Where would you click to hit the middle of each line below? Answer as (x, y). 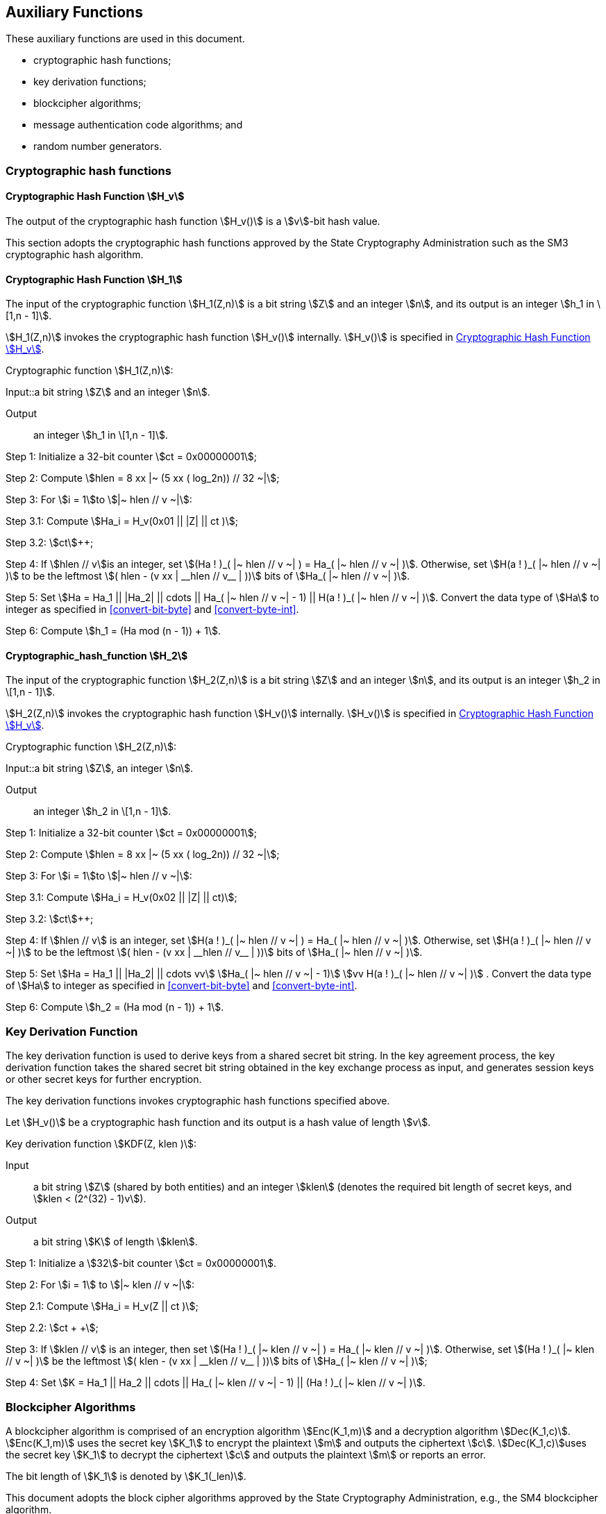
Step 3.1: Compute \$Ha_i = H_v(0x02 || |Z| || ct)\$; (121, 898)
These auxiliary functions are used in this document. (125, 39)
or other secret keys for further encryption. (104, 1079)
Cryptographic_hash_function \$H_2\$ (97, 655)
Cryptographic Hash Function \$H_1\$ (94, 279)
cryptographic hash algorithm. (75, 255)
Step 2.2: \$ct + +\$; (52, 1328)
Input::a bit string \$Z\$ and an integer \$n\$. (108, 392)
